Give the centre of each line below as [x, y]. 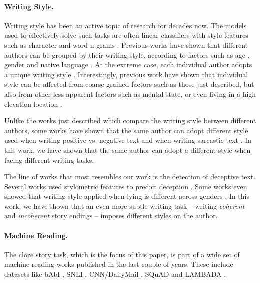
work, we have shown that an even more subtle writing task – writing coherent [124, 206]
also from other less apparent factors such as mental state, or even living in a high [130, 94]
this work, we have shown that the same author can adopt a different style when [127, 150]
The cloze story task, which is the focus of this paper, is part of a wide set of [122, 254]
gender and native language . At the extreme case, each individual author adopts [128, 65]
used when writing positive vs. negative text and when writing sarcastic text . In [128, 140]
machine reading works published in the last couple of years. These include [119, 264]
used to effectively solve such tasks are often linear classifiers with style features [126, 35]
